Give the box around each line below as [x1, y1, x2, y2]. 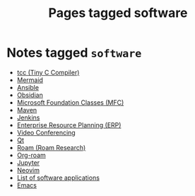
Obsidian [16, 91, 43, 99]
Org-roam [16, 151, 47, 159]
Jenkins [16, 113, 40, 122]
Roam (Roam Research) [16, 143, 86, 151]
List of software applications [16, 173, 100, 182]
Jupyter [16, 158, 40, 167]
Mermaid [16, 76, 44, 84]
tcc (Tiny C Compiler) [16, 68, 80, 76]
